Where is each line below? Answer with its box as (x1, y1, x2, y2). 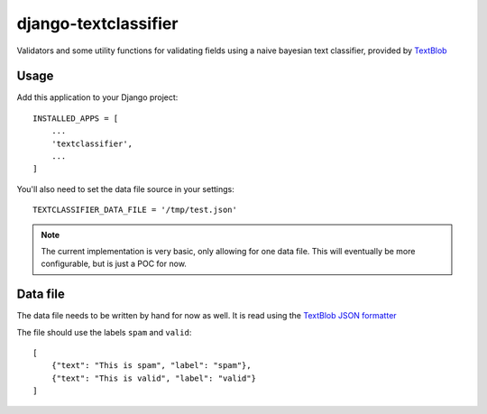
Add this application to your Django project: (16, 92, 179, 103)
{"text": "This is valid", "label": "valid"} (51, 373, 257, 383)
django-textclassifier (16, 14, 179, 33)
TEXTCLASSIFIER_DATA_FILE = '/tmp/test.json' (32, 205, 238, 216)
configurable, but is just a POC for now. (41, 258, 187, 270)
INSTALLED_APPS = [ (32, 113, 119, 124)
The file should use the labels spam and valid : (16, 327, 192, 337)
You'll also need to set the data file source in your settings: (16, 183, 234, 194)
